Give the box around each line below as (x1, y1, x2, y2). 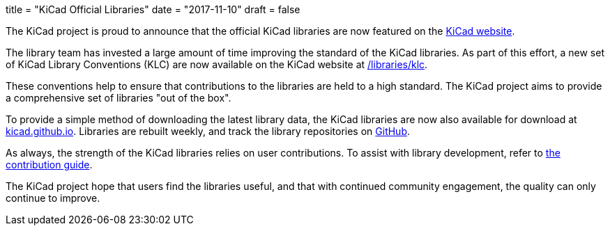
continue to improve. (6, 192, 100, 204)
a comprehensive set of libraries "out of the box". (6, 92, 231, 104)
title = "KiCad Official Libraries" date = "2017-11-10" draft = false (6, 3, 300, 15)
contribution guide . (6, 159, 93, 170)
